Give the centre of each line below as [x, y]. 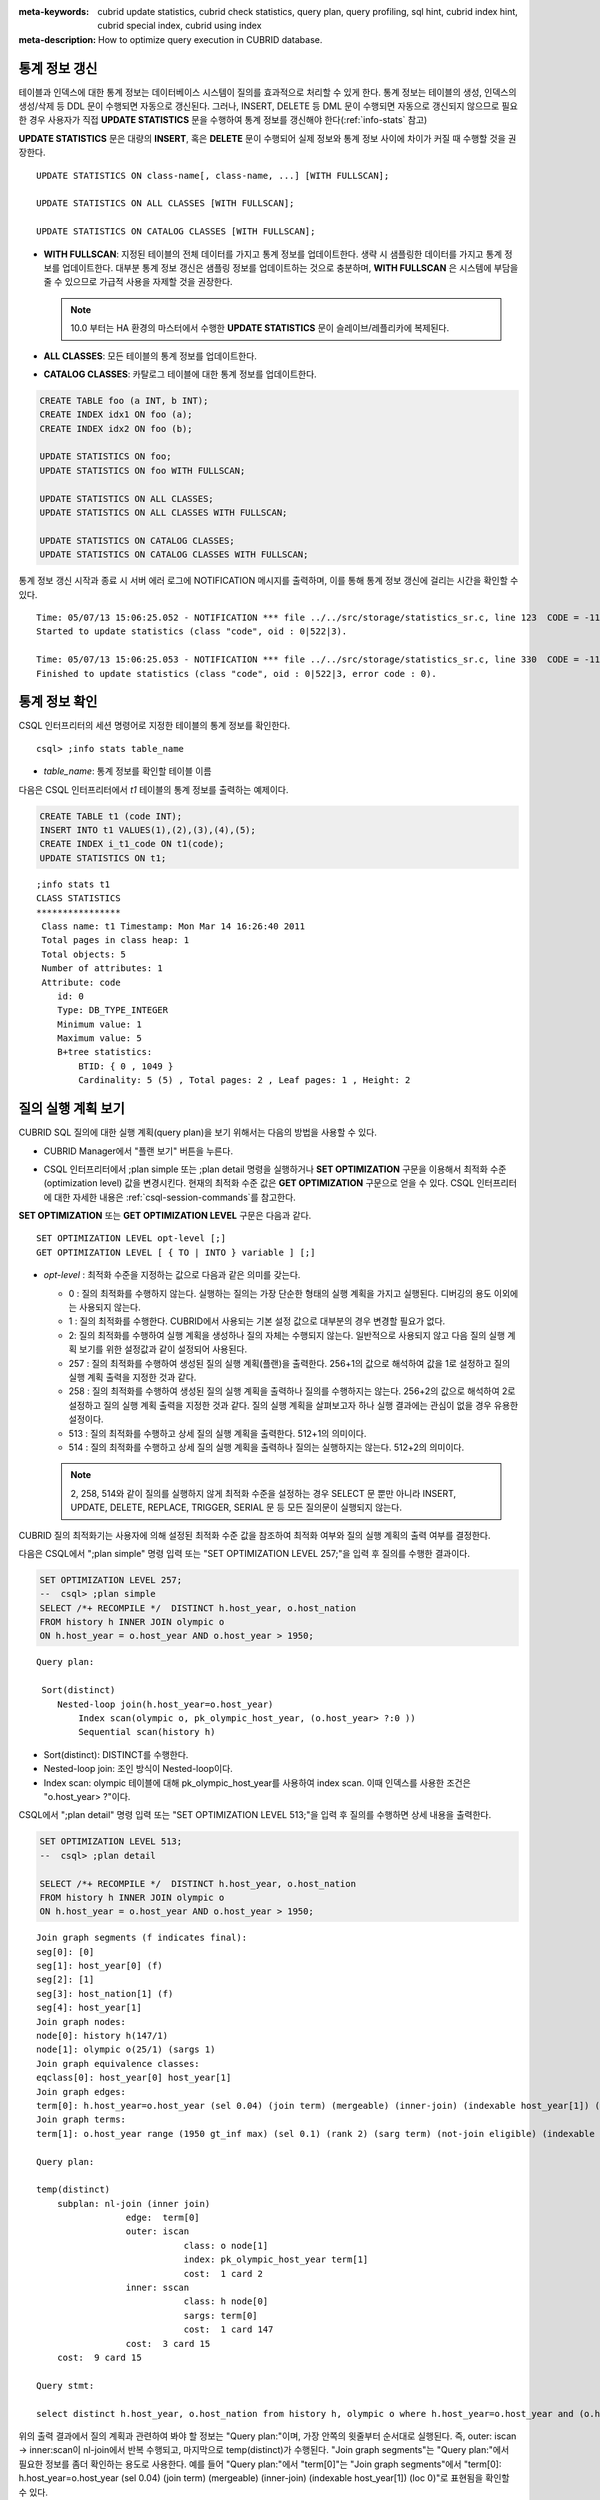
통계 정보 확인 [58, 701]
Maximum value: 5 [99, 1038]
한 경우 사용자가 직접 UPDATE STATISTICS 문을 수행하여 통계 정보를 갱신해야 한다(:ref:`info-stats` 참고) [223, 120]
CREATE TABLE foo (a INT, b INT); [124, 400]
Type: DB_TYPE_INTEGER [112, 1010]
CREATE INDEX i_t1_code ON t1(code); [132, 844]
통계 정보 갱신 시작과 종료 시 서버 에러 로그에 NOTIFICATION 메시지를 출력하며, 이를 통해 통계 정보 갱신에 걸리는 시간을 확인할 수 [268, 581]
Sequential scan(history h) [147, 1732]
